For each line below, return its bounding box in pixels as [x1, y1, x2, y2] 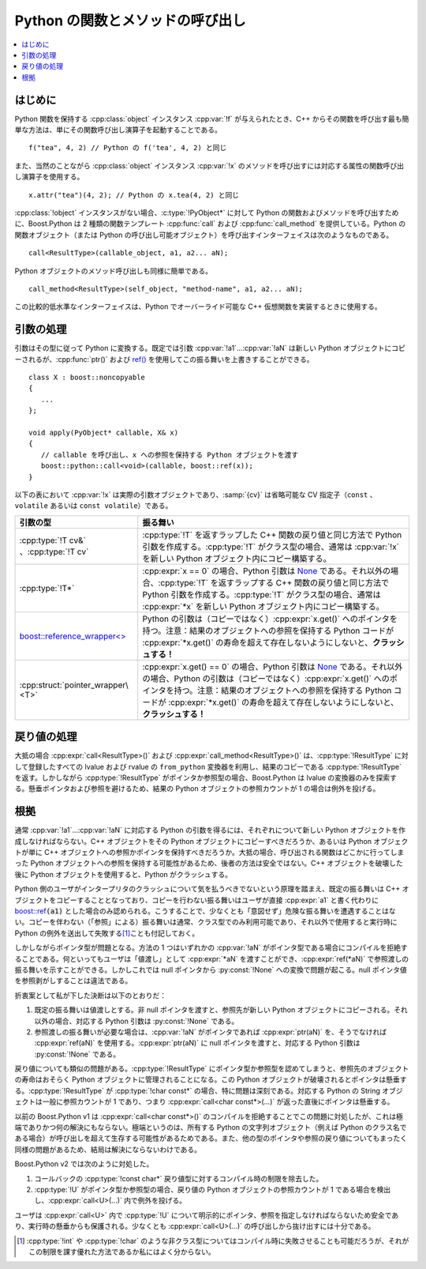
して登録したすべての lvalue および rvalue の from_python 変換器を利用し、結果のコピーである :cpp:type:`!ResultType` [14, 762, 402, 771]
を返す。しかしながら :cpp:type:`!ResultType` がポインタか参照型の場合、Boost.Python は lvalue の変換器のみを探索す [14, 773, 398, 782]
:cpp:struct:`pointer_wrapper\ [19, 680, 129, 691]
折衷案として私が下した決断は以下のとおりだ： [14, 990, 167, 1000]
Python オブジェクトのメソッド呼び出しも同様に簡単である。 [14, 265, 213, 276]
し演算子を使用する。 [14, 172, 84, 182]
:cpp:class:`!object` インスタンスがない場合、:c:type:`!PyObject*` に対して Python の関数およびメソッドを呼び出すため [14, 208, 399, 217]
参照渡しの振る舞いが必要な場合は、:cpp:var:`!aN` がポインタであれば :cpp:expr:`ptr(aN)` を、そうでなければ [34, 1027, 387, 1037]
